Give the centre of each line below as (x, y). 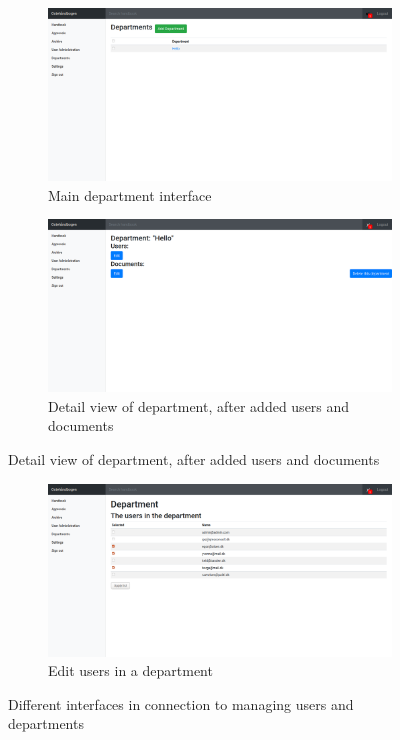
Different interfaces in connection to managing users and (181, 703)
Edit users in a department (130, 670)
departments (46, 723)
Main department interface (130, 194)
